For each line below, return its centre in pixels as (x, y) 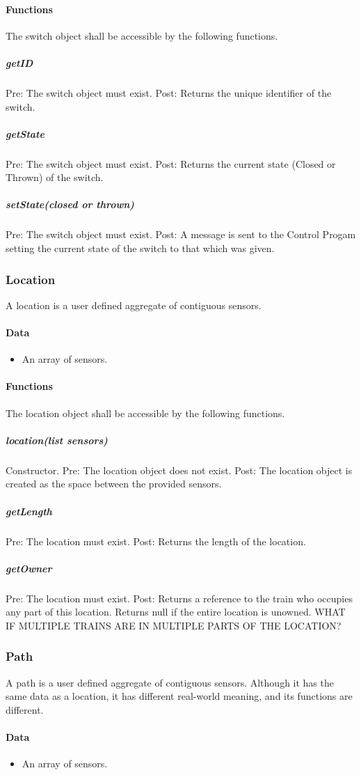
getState (25, 133)
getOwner (29, 568)
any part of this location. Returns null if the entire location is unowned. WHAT (176, 612)
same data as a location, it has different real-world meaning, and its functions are (179, 696)
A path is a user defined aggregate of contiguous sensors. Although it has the (170, 682)
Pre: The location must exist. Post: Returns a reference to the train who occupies (179, 598)
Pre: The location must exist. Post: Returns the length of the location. (156, 541)
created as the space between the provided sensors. (114, 484)
